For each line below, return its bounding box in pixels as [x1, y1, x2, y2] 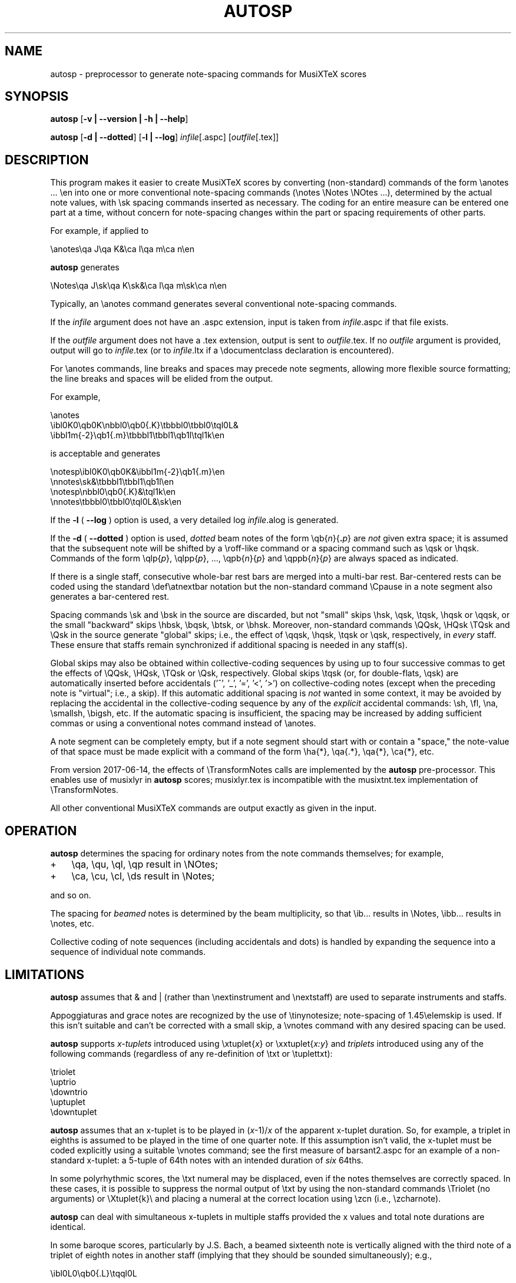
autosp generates [50, 262, 120, 273]
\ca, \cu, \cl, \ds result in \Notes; [71, 870, 215, 882]
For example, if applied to [50, 226, 149, 236]
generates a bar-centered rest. [50, 591, 170, 602]
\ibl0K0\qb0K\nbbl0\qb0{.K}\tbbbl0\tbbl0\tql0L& [50, 420, 239, 431]
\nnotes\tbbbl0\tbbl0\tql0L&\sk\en [50, 497, 182, 507]
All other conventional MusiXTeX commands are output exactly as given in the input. [50, 803, 377, 814]
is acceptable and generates [50, 448, 161, 459]
